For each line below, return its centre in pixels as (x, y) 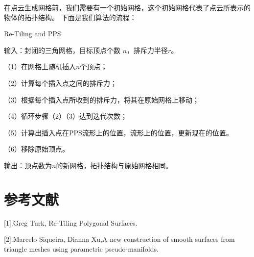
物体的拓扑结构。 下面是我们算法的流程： (70, 17)
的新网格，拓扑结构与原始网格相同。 (114, 165)
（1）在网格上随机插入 (40, 66)
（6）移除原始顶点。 (36, 149)
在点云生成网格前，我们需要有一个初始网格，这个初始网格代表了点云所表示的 (127, 7)
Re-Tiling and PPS (33, 34)
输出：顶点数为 (28, 165)
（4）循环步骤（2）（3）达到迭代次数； (66, 116)
